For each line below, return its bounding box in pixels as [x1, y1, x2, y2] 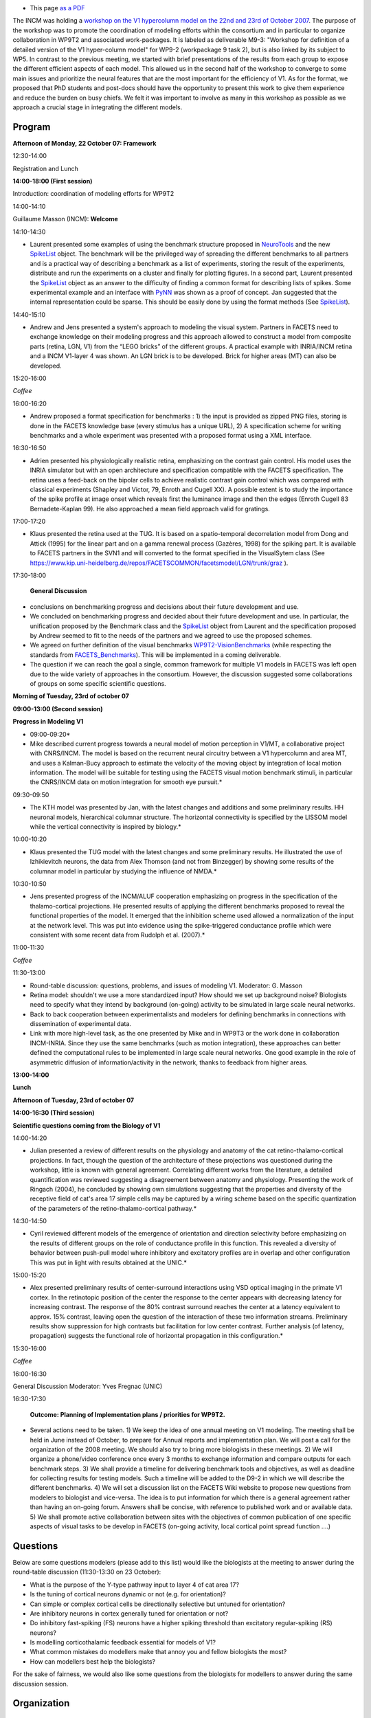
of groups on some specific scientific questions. [30, 679, 166, 687]
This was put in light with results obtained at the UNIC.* [30, 1258, 187, 1267]
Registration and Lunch [12, 164, 79, 172]
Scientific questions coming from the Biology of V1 [12, 1121, 161, 1130]
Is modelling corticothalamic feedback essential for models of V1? [30, 1638, 216, 1647]
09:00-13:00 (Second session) [12, 704, 103, 713]
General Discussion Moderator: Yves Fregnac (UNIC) [12, 1382, 163, 1390]
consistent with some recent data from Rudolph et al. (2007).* [30, 930, 205, 939]
